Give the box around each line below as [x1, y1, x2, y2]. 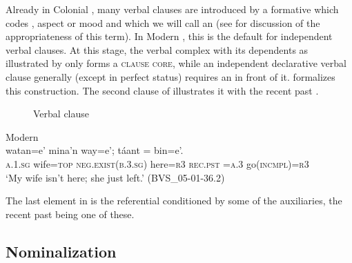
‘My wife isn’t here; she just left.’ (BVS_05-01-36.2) [6, 170, 225, 184]
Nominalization [6, 240, 117, 262]
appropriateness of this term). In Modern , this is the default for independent [6, 29, 333, 43]
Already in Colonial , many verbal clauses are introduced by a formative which [6, 2, 339, 16]
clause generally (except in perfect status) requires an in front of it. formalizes [6, 69, 335, 84]
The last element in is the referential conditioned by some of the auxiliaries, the [6, 193, 342, 208]
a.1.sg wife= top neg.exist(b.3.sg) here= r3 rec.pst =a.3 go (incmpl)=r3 [6, 156, 309, 171]
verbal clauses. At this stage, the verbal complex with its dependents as [6, 42, 309, 57]
